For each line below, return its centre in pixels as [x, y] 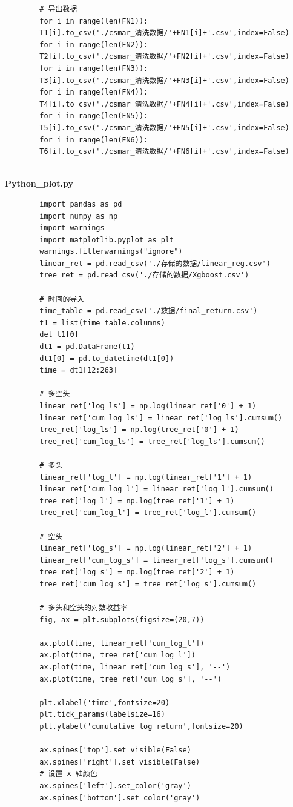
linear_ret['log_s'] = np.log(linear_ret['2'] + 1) [146, 549]
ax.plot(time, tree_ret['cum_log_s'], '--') [130, 679]
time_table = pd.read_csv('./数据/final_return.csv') [149, 311]
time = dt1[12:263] [79, 370]
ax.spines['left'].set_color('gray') [115, 786]
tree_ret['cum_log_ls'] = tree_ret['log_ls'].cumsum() [152, 441]
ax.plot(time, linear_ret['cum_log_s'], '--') [135, 667]
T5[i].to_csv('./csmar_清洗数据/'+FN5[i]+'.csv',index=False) [164, 128]
